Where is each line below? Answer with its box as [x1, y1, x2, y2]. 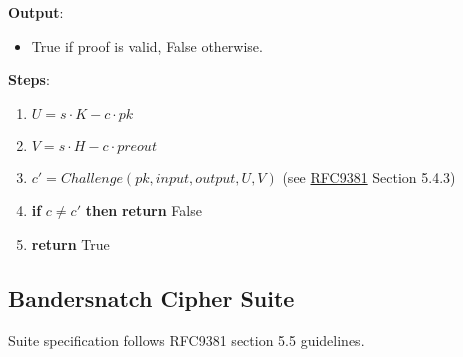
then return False [85, 200, 202, 221]
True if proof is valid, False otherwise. [31, 35, 263, 56]
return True [31, 233, 110, 254]
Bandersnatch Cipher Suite [8, 282, 295, 313]
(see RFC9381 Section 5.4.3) [282, 166, 456, 187]
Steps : [8, 69, 50, 90]
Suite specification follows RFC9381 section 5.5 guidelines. [8, 329, 365, 350]
